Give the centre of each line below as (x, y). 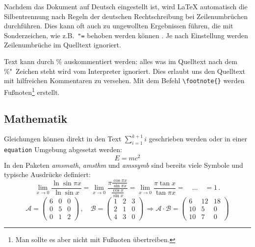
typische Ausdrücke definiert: (47, 174)
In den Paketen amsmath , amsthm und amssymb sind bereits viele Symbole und (124, 165)
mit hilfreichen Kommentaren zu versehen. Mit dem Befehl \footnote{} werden (124, 80)
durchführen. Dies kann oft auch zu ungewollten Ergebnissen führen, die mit (119, 26)
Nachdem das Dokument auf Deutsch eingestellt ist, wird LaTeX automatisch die (126, 6)
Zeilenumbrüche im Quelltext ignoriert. (63, 45)
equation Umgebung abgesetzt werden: (63, 149)
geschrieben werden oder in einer (198, 139)
